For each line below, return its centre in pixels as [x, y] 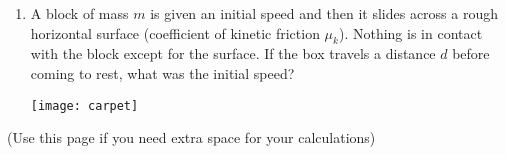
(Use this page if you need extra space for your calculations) [191, 137]
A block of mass [79, 13]
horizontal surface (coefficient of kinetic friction [175, 32]
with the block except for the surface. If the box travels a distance [233, 53]
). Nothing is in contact [410, 32]
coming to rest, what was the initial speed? [162, 72]
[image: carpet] [84, 105]
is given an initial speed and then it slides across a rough [324, 13]
